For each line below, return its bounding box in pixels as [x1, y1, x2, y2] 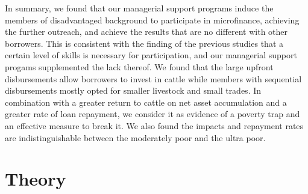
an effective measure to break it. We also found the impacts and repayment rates [5, 119, 304, 132]
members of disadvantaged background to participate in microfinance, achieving [5, 13, 300, 26]
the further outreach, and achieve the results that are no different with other [5, 25, 288, 38]
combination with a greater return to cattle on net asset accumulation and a [5, 95, 287, 108]
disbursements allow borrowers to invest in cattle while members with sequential [5, 72, 302, 85]
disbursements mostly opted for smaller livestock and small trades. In [5, 84, 262, 97]
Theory [5, 166, 66, 191]
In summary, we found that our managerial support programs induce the [5, 2, 274, 14]
